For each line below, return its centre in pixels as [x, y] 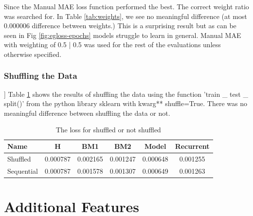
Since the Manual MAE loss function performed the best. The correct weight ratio [126, 6]
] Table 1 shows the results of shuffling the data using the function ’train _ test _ [126, 94]
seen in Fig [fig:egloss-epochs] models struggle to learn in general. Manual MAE [123, 35]
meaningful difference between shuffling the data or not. [87, 113]
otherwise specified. [33, 54]
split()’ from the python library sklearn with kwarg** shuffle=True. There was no [126, 103]
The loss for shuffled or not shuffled [108, 129]
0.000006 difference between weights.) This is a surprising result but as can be [120, 26]
